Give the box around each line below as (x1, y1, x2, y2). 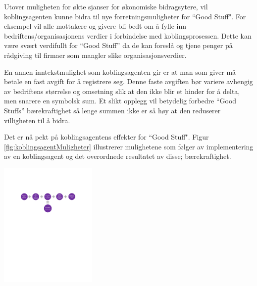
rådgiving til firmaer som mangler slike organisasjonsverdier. (4, 49, 187, 60)
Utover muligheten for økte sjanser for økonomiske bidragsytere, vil (4, 1, 208, 11)
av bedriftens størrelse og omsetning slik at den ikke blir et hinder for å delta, (4, 86, 240, 96)
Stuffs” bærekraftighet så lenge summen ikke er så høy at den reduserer (4, 105, 221, 115)
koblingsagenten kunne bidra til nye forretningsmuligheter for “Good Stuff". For (4, 11, 246, 21)
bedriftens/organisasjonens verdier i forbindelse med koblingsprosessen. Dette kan (4, 30, 252, 41)
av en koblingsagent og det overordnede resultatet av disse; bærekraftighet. (4, 151, 231, 161)
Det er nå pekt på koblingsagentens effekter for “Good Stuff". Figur (4, 132, 209, 142)
